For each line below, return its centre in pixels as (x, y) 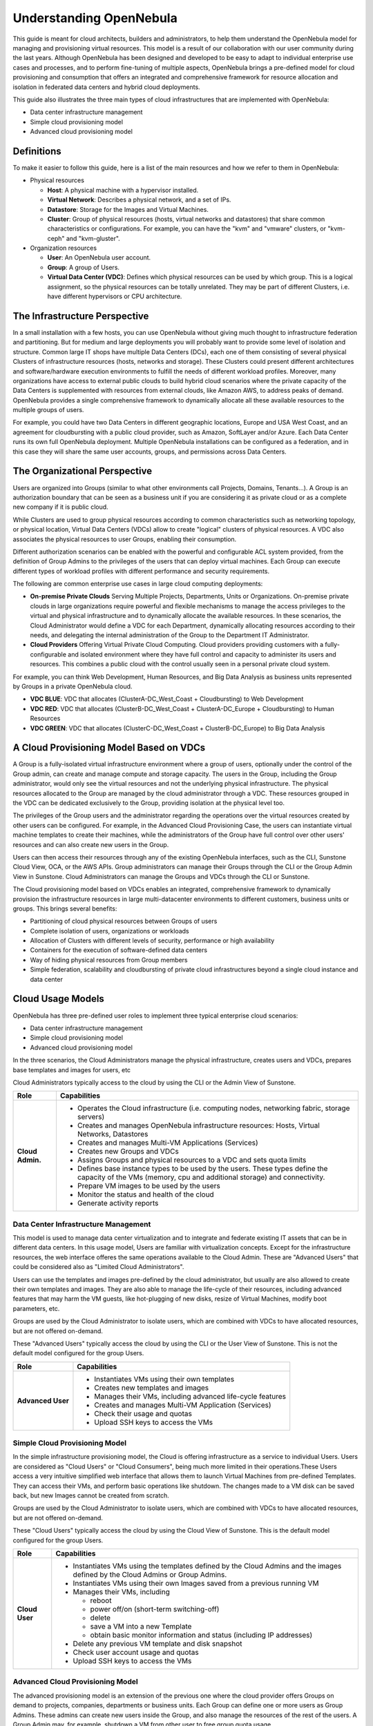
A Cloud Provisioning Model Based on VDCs (109, 748)
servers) (91, 1117)
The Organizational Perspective (82, 471)
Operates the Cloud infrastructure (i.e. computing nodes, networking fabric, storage (213, 1108)
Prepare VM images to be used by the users (149, 1186)
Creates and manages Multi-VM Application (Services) (183, 1405)
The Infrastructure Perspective (81, 316)
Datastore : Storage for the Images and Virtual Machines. (128, 209)
